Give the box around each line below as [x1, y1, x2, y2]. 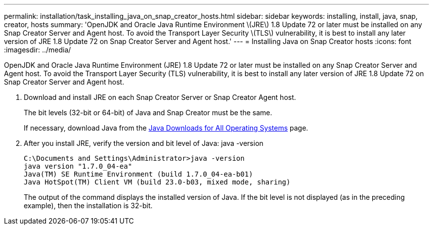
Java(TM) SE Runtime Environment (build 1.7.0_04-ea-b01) [24, 170, 253, 178]
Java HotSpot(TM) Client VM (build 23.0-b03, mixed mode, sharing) [24, 178, 291, 186]
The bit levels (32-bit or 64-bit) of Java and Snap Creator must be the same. [24, 108, 272, 117]
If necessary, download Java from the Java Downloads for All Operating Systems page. [24, 124, 308, 132]
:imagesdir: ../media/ [4, 46, 71, 54]
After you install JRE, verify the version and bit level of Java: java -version [24, 139, 263, 147]
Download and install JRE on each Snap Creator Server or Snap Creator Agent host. [24, 93, 296, 101]
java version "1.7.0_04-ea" [24, 162, 132, 170]
